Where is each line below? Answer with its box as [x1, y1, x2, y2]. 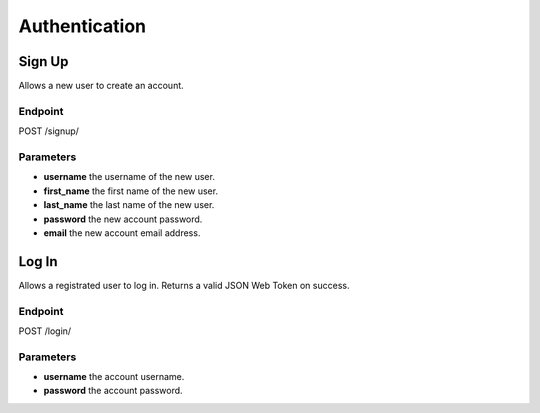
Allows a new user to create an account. [18, 80, 184, 92]
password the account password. [43, 385, 184, 397]
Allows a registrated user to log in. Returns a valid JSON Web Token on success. [18, 279, 350, 291]
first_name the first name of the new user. [43, 185, 219, 197]
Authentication [18, 15, 147, 37]
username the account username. [43, 371, 185, 383]
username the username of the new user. [43, 171, 215, 183]
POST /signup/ [18, 125, 80, 137]
